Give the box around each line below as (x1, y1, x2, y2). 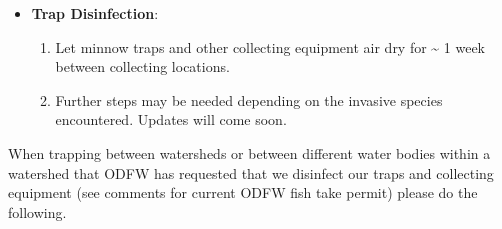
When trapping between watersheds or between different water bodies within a (8, 142, 491, 163)
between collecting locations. (55, 56, 230, 77)
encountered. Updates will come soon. (55, 109, 287, 130)
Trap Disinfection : (31, 3, 159, 23)
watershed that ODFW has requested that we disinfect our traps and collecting (8, 162, 494, 183)
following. (8, 201, 67, 222)
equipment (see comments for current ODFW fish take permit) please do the (8, 182, 478, 203)
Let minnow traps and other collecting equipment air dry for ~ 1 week (55, 36, 486, 57)
